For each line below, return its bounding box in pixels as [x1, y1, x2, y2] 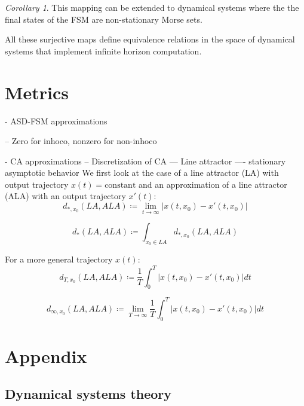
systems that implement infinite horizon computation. [5, 44, 202, 57]
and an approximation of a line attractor [139, 178, 287, 190]
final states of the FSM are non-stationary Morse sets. [5, 13, 202, 25]
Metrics [5, 80, 69, 104]
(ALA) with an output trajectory [5, 190, 126, 202]
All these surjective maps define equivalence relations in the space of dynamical [5, 33, 295, 45]
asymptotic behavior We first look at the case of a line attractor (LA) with [5, 166, 279, 179]
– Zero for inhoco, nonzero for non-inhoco [5, 135, 157, 147]
